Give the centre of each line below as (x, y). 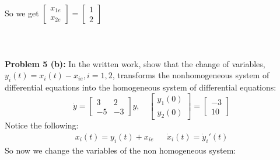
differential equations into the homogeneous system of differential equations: (141, 87)
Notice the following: (42, 125)
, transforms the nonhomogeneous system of (191, 75)
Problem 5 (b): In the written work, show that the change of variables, (135, 63)
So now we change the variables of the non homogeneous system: (120, 150)
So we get (22, 13)
